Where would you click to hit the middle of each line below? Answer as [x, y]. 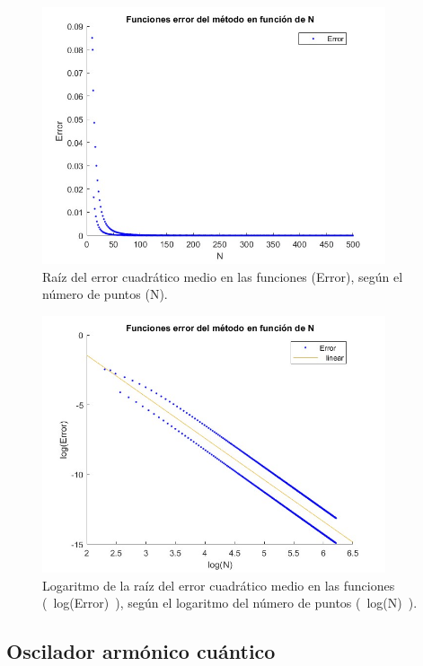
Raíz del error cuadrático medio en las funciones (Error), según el [223, 276]
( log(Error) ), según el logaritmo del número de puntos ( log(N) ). [230, 603]
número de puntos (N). [105, 294]
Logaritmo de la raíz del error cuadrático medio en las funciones [219, 585]
